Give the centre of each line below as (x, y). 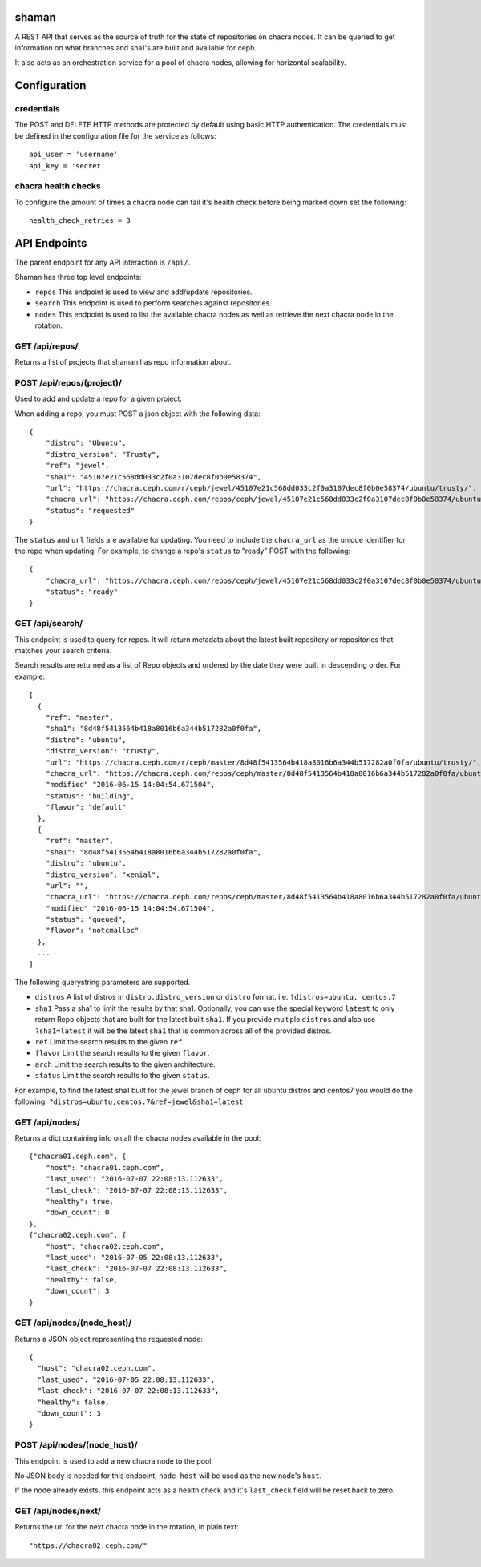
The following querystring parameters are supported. (103, 983)
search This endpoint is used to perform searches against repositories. (154, 303)
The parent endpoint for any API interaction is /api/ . (103, 263)
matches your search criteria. (63, 651)
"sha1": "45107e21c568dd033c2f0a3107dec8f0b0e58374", (154, 477)
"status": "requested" (90, 510)
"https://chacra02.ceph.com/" (89, 1545)
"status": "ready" (82, 592)
